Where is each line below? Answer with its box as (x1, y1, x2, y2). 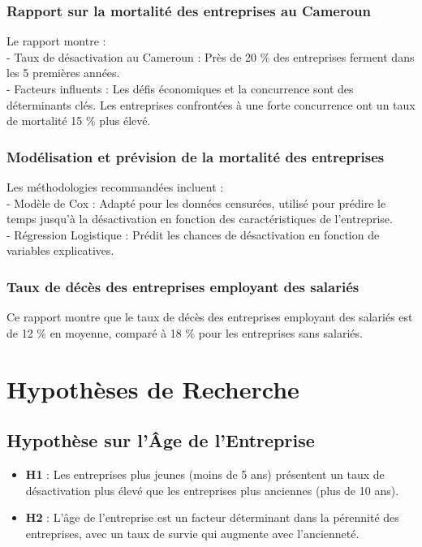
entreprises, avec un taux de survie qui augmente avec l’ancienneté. (25, 524, 360, 541)
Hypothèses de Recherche (6, 372, 299, 405)
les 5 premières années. (6, 64, 120, 81)
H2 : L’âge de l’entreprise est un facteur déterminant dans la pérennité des (25, 509, 399, 526)
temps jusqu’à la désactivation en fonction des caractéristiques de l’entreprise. (6, 210, 393, 227)
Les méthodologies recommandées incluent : (6, 179, 224, 195)
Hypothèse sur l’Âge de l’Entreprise (6, 428, 315, 453)
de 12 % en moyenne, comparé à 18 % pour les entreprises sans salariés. (6, 324, 363, 341)
